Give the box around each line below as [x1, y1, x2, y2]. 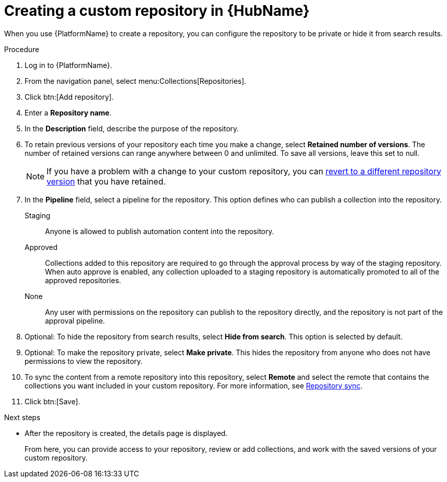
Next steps [4, 412, 40, 422]
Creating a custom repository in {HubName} [4, 2, 310, 19]
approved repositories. [45, 276, 121, 285]
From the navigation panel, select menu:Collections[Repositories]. [25, 76, 247, 85]
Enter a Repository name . [25, 108, 111, 117]
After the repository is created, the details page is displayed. [25, 428, 228, 438]
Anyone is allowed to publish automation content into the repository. [45, 226, 274, 236]
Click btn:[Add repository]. [25, 92, 114, 101]
